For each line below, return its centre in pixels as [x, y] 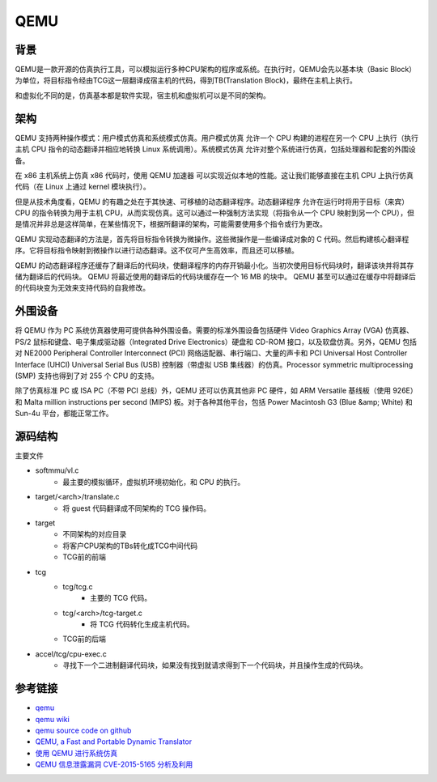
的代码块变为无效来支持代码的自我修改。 [82, 288]
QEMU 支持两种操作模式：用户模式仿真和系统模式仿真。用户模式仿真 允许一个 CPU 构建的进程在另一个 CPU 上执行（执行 [216, 138]
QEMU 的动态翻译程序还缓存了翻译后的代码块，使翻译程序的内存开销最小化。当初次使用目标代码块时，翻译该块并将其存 [214, 265]
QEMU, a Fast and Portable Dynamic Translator [114, 742]
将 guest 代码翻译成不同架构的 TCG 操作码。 [137, 508]
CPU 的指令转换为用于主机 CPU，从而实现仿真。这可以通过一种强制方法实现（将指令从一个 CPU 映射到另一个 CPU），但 [215, 213]
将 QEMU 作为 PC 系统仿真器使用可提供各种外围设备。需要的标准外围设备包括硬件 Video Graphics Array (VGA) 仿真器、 [214, 330]
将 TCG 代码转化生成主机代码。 [142, 624]
